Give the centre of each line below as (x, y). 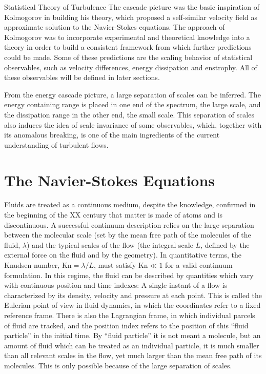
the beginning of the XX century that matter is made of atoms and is (114, 215)
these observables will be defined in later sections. (82, 77)
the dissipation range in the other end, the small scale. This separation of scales (129, 114)
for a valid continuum (199, 265)
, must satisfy (115, 265)
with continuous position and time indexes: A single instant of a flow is (116, 285)
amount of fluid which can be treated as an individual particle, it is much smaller (132, 345)
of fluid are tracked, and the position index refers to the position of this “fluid (126, 325)
